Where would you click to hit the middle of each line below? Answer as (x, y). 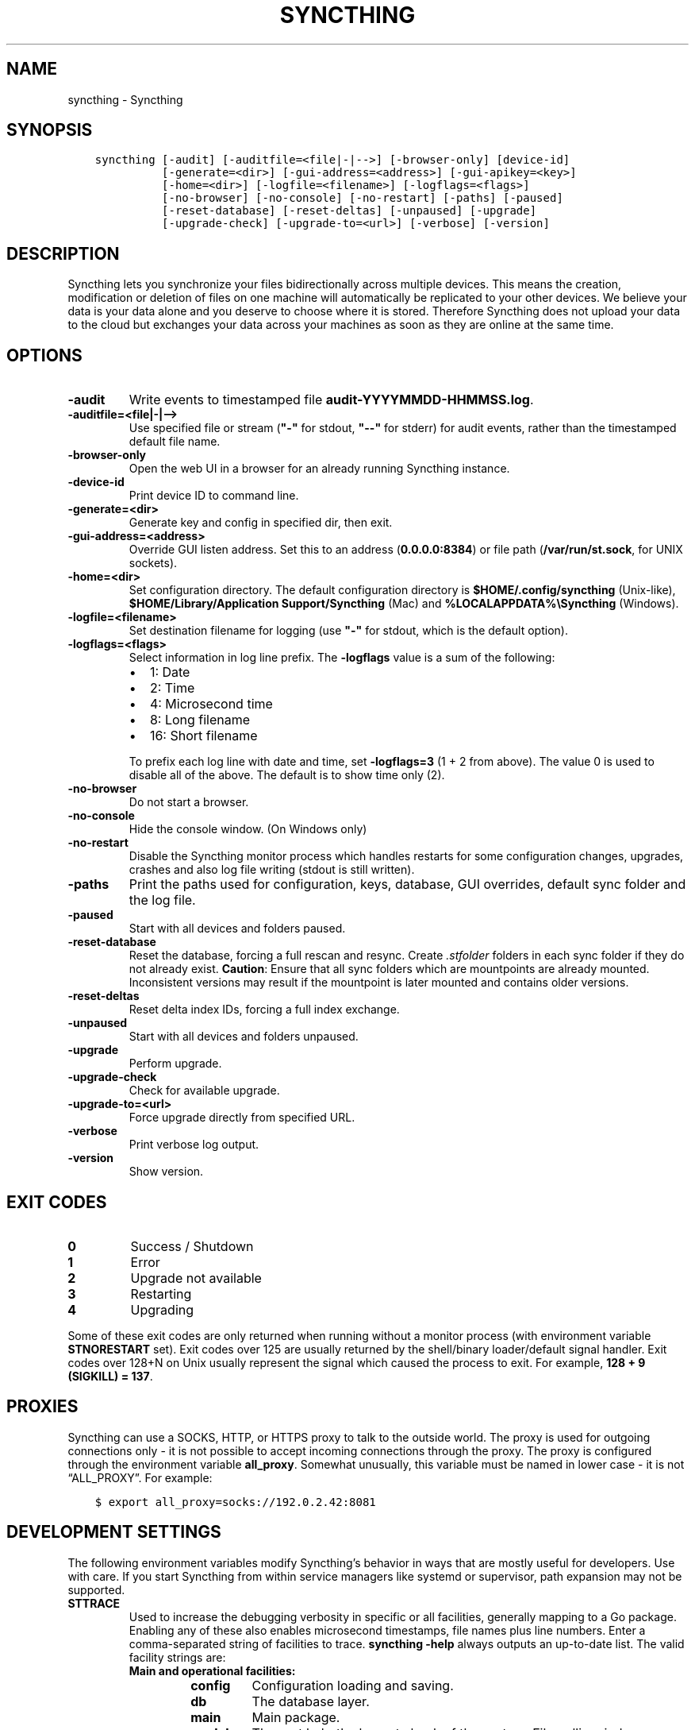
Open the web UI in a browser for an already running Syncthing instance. (319, 469)
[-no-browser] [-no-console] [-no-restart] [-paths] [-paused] (363, 198)
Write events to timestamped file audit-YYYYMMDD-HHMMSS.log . (331, 400)
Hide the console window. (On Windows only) (248, 829)
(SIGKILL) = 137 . (110, 1376)
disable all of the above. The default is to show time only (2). (287, 775)
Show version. (166, 1172)
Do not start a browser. (189, 802)
